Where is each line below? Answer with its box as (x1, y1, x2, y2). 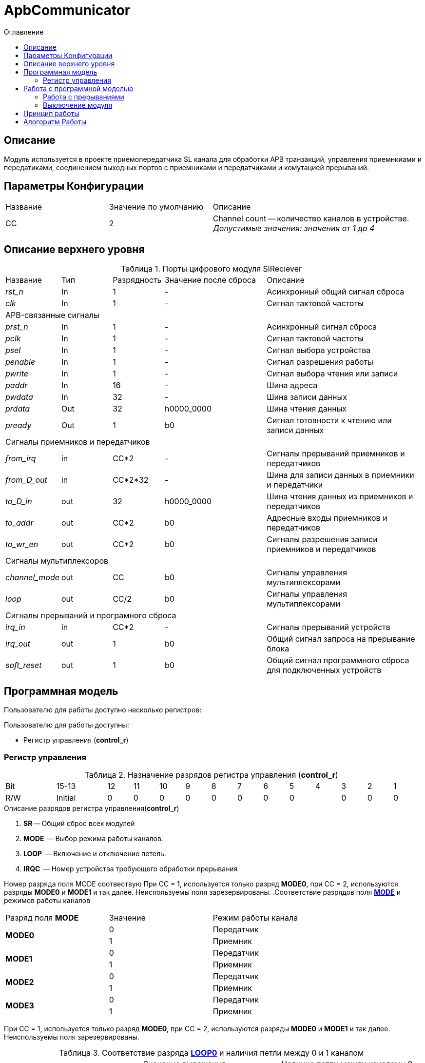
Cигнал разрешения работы (267, 357, 373, 367)
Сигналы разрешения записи (267, 534, 378, 545)
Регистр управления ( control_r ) (23, 736, 129, 745)
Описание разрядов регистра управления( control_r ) (4, 804, 179, 812)
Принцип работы (23, 109, 79, 118)
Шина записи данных (267, 392, 347, 402)
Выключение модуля (43, 100, 113, 109)
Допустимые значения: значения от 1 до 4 (212, 223, 375, 234)
